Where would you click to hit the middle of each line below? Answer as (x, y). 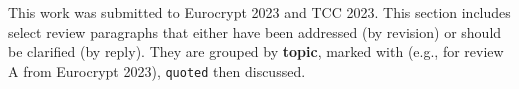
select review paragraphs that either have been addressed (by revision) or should (255, 31)
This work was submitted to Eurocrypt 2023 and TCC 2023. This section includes (259, 12)
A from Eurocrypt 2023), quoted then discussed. (157, 70)
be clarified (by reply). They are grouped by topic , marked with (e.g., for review (256, 51)
